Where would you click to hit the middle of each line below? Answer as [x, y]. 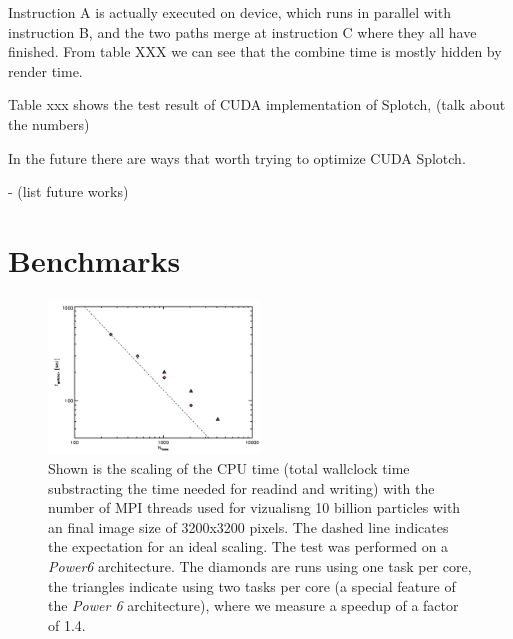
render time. [45, 70]
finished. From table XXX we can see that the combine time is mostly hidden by [255, 51]
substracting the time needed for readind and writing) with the [241, 487]
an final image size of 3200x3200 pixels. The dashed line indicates [248, 526]
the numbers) [49, 123]
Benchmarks [94, 259]
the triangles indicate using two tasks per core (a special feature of [252, 585]
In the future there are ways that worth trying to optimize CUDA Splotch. [237, 157]
